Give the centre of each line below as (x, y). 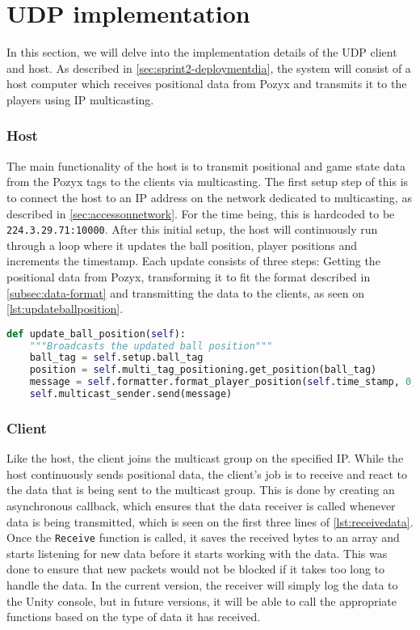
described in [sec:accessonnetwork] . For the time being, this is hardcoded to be (201, 213)
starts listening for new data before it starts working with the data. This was (197, 553)
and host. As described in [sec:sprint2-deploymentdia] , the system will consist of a (209, 68)
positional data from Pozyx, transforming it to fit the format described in (189, 276)
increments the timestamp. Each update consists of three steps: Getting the (193, 261)
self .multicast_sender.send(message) (131, 394)
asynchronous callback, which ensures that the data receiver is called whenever (201, 505)
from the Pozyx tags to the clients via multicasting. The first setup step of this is (208, 182)
